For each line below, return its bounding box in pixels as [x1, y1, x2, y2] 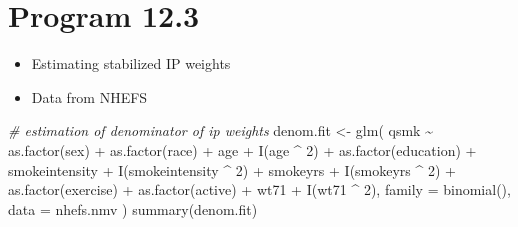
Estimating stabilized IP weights [31, 53, 231, 74]
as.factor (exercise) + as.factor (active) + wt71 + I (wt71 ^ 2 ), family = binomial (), [8, 179, 511, 200]
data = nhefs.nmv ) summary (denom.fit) [8, 198, 258, 219]
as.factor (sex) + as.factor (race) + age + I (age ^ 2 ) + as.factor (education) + [8, 139, 477, 160]
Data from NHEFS [31, 86, 148, 107]
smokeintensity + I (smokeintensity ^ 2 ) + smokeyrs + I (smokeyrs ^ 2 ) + [8, 159, 457, 180]
